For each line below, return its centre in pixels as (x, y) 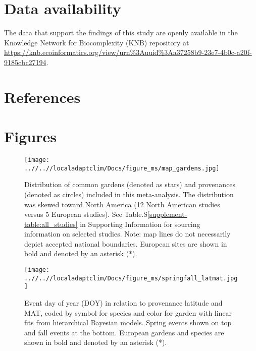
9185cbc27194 (25, 62)
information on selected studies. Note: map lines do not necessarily (127, 234)
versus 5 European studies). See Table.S (86, 214)
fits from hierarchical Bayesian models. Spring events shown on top (128, 323)
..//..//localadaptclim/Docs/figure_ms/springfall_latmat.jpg (131, 278)
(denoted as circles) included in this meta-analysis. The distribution (129, 194)
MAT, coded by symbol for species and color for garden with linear (128, 312)
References (42, 97)
